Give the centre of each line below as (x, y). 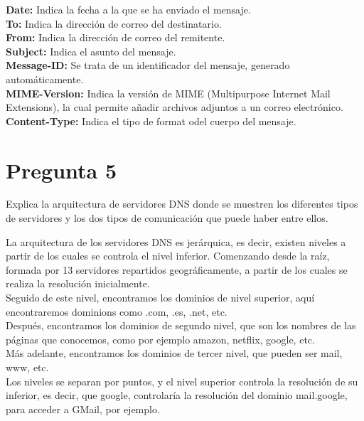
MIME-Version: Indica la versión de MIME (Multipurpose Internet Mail (168, 93)
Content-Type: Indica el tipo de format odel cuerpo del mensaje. (151, 121)
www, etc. (27, 367)
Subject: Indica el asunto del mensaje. (91, 51)
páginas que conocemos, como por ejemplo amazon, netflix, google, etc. (160, 339)
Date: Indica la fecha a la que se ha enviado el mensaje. (128, 9)
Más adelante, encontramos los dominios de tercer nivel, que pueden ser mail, (174, 353)
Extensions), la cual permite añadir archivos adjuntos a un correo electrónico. (175, 107)
